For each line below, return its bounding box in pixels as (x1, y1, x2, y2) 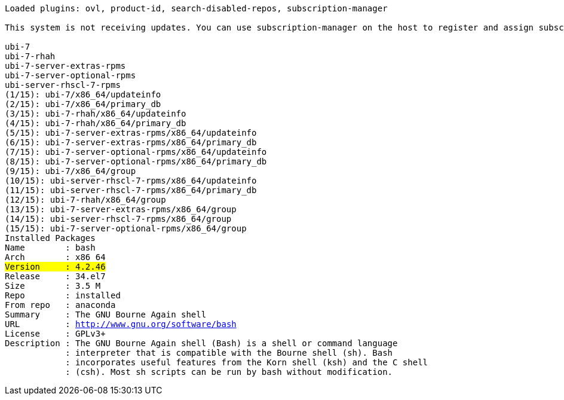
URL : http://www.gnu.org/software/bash (5, 319, 237, 329)
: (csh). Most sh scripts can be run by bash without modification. (65, 367, 393, 377)
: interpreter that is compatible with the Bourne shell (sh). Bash (65, 348, 393, 358)
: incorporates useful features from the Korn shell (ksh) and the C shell (65, 358, 428, 367)
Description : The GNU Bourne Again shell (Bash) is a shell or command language (5, 338, 398, 348)
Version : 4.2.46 (5, 262, 106, 271)
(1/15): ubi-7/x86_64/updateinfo (5, 90, 161, 99)
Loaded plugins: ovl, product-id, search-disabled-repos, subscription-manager (5, 4, 388, 13)
